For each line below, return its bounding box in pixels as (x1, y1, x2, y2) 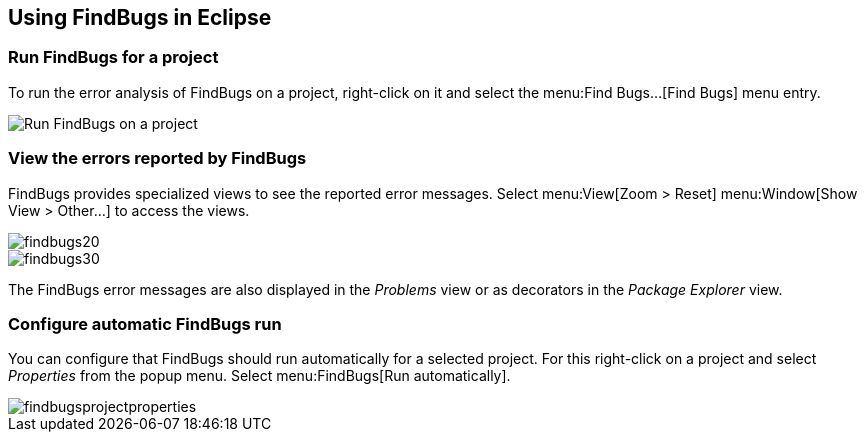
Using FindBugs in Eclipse (8, 5, 272, 30)
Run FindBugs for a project (8, 47, 219, 68)
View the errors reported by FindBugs (8, 148, 307, 169)
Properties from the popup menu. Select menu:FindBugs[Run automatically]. (8, 367, 511, 385)
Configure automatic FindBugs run (8, 313, 282, 334)
